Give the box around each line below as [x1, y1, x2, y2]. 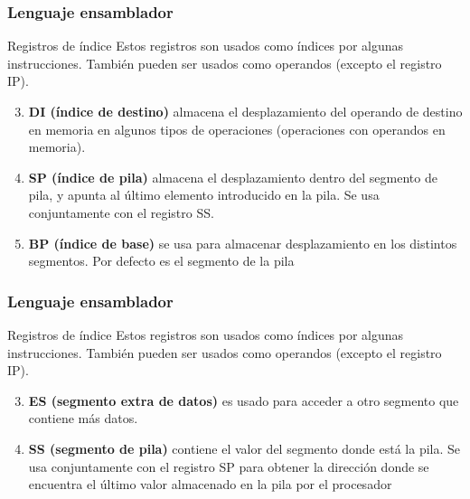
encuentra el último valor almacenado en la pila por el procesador [28, 475, 392, 494]
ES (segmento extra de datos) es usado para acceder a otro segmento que [28, 391, 459, 410]
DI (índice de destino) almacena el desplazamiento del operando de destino [28, 102, 463, 120]
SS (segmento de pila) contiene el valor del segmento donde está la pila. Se [28, 438, 461, 457]
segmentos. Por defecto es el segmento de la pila [28, 251, 295, 270]
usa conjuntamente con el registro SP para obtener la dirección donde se [28, 457, 429, 475]
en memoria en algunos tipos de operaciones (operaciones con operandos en [28, 119, 446, 138]
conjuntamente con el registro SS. [28, 202, 214, 221]
